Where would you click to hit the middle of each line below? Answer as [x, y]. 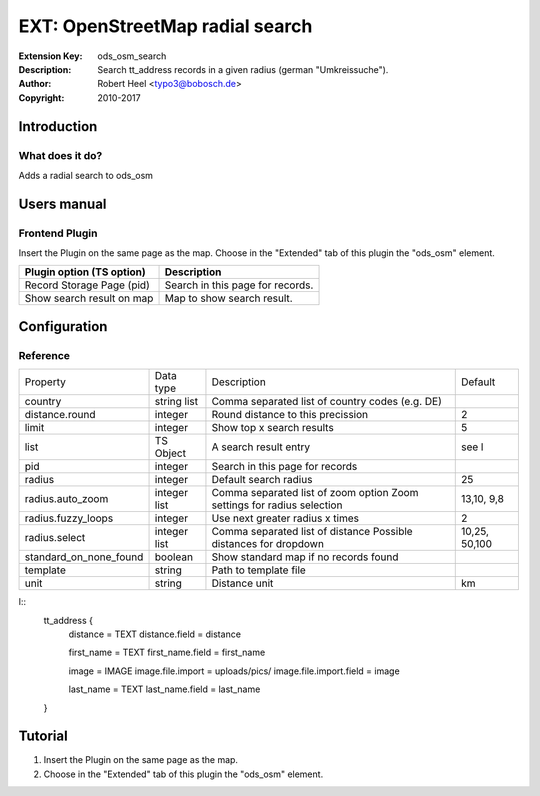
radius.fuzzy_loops [69, 518]
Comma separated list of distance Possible [312, 532]
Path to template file [259, 570]
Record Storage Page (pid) [87, 285]
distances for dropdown [268, 544]
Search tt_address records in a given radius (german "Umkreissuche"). [243, 69]
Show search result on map [89, 298]
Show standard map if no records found [305, 557]
